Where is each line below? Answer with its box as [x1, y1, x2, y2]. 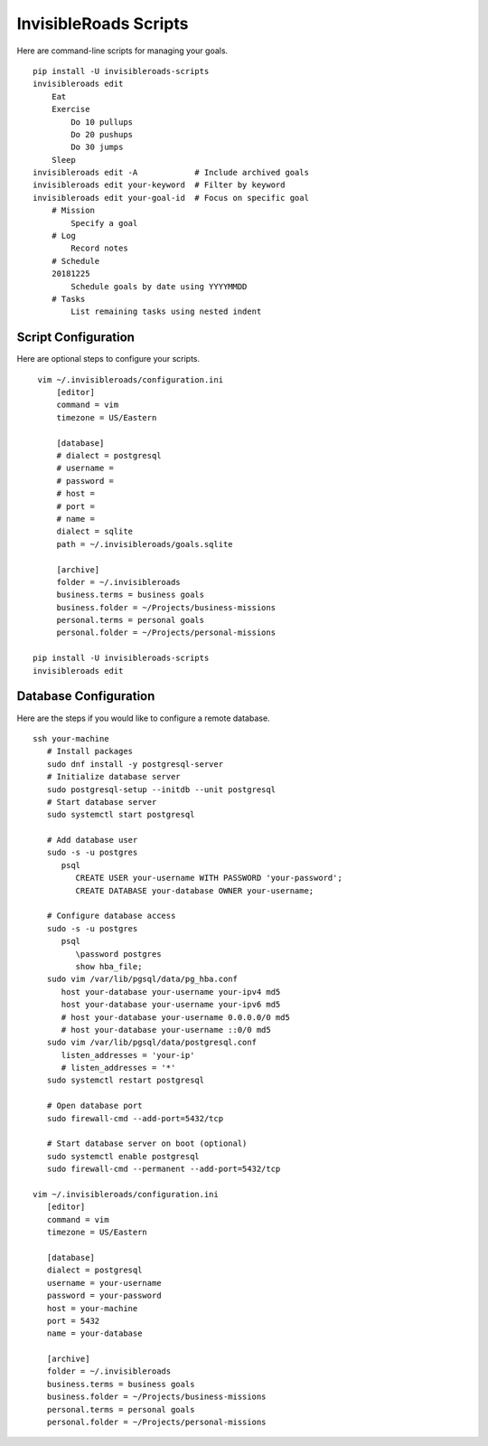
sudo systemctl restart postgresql [46, 1075, 205, 1085]
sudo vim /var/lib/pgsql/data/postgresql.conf [46, 1037, 258, 1048]
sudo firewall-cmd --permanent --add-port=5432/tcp [46, 1164, 281, 1175]
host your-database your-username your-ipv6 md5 [61, 999, 281, 1010]
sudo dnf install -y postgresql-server [46, 759, 224, 769]
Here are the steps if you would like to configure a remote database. [16, 713, 270, 723]
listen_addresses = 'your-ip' [61, 1050, 195, 1060]
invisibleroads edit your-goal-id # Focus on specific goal [33, 193, 309, 203]
